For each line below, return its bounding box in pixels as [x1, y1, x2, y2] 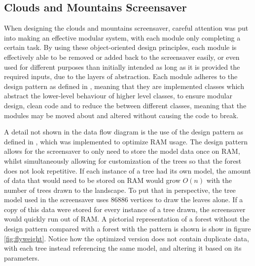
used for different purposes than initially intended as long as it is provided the [4, 61, 240, 72]
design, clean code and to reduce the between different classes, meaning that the [4, 100, 247, 110]
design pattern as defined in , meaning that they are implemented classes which [4, 81, 244, 91]
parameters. [4, 252, 39, 263]
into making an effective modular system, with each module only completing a [4, 32, 241, 43]
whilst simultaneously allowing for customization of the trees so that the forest [4, 155, 242, 166]
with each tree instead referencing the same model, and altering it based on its [4, 243, 242, 253]
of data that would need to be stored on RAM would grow [4, 175, 181, 185]
